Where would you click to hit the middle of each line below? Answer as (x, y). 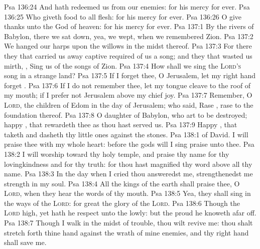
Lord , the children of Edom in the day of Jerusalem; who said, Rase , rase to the (129, 104)
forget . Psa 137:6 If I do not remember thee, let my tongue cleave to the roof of (127, 85)
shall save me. (25, 242)
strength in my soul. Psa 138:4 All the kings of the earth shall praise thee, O (122, 183)
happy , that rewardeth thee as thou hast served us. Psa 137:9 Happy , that (121, 124)
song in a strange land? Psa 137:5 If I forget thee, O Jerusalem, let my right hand (130, 75)
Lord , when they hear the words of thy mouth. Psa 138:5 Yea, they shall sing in (127, 193)
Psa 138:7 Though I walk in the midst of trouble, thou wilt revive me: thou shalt (128, 223)
